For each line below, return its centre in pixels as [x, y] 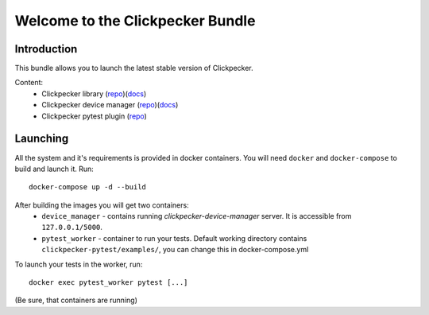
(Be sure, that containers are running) [76, 300]
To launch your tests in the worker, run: [79, 264]
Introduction [46, 49]
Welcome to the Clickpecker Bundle [135, 21]
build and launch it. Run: [54, 169]
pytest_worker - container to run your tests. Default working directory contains [174, 238]
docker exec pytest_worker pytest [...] [108, 283]
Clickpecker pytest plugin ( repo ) [94, 116]
